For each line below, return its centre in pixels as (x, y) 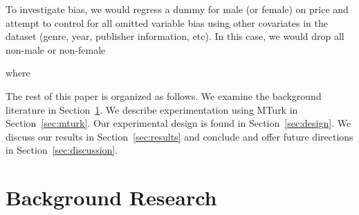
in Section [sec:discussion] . (62, 150)
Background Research (111, 197)
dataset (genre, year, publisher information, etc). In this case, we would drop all (175, 36)
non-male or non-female (56, 49)
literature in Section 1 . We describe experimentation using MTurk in (152, 109)
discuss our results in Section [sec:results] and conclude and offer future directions (179, 136)
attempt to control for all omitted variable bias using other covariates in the (167, 22)
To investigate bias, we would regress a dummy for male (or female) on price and (177, 9)
